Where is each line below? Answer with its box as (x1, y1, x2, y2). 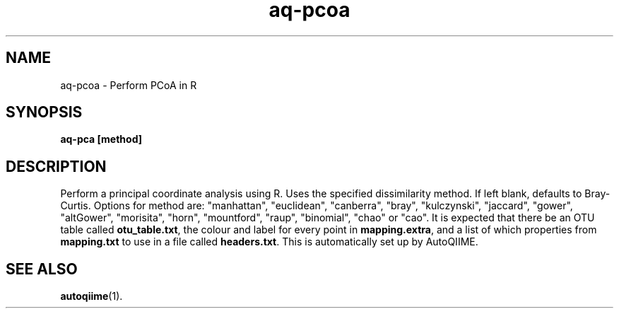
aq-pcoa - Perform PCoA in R (60, 78, 197, 91)
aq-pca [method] (60, 133, 142, 146)
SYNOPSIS (6, 103, 83, 122)
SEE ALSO (6, 260, 78, 278)
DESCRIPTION (6, 157, 107, 175)
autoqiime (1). (60, 290, 123, 303)
